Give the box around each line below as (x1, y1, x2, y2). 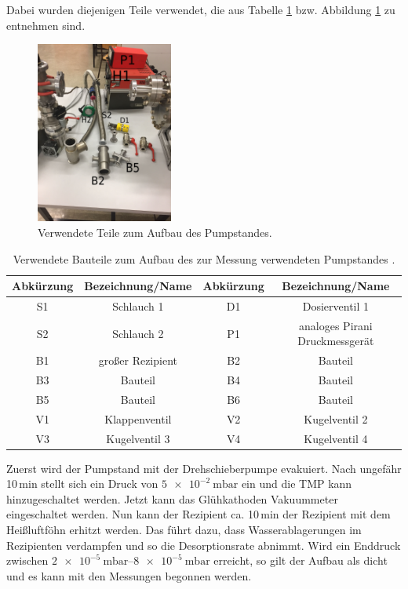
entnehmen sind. (6, 16, 86, 33)
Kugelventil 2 (304, 410, 368, 427)
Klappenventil (104, 410, 172, 427)
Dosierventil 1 (302, 297, 370, 314)
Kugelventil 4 (304, 430, 368, 446)
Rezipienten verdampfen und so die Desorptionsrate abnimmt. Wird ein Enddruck (6, 536, 401, 553)
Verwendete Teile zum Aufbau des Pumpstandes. (38, 224, 272, 240)
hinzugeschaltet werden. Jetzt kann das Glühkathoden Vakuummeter (6, 490, 338, 507)
